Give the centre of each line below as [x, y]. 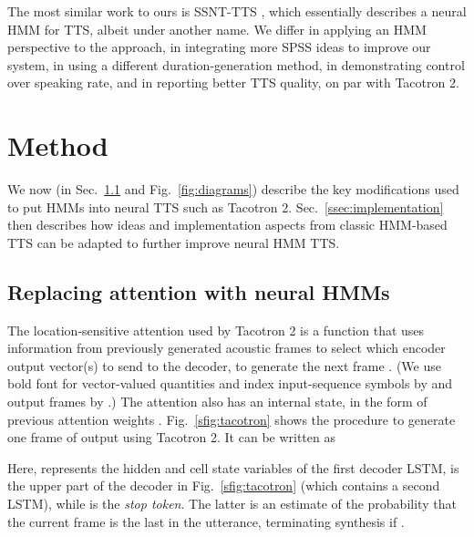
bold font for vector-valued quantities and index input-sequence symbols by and [230, 383]
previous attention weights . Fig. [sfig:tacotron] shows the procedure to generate [232, 419]
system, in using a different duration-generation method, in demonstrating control [236, 64]
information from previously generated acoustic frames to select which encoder [227, 348]
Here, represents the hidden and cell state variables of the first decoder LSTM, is [233, 467]
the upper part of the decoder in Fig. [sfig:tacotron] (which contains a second [224, 485]
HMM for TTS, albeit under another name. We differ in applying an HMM [217, 29]
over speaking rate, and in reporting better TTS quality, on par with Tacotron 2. [233, 83]
